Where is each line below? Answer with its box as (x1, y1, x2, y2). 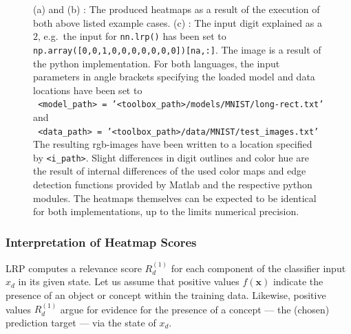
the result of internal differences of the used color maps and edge (33, 164, 306, 178)
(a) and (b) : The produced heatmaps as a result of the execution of (33, 2, 320, 16)
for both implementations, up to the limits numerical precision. (33, 204, 299, 219)
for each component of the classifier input (171, 260, 346, 275)
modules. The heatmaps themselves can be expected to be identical (33, 190, 317, 205)
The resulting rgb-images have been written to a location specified (33, 137, 312, 151)
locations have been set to (33, 82, 142, 97)
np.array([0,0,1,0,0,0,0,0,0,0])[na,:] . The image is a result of (33, 42, 321, 56)
